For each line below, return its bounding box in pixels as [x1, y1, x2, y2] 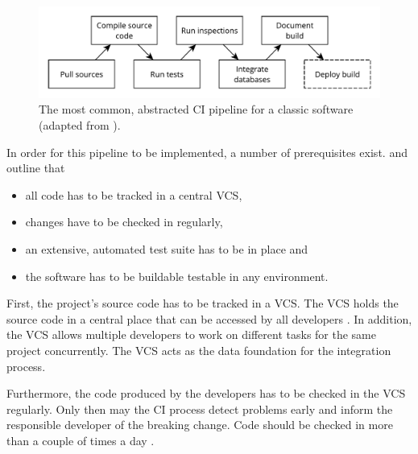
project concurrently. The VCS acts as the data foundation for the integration [6, 341, 391, 358]
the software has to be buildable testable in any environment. [25, 267, 329, 284]
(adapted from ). [39, 117, 121, 134]
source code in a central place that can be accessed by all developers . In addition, [6, 310, 412, 327]
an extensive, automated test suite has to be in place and [25, 241, 308, 258]
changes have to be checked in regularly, [25, 213, 223, 230]
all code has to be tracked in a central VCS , [25, 186, 242, 203]
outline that [6, 159, 65, 176]
